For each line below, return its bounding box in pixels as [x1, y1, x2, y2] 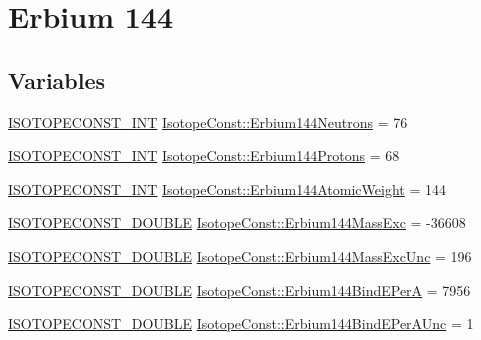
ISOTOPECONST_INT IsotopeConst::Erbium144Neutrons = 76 [8, 111, 408, 132]
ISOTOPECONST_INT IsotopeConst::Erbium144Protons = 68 [8, 145, 400, 166]
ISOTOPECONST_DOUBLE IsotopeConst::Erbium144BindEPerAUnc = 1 [8, 313, 474, 334]
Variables [8, 64, 106, 95]
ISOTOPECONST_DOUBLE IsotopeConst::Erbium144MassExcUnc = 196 [8, 245, 472, 266]
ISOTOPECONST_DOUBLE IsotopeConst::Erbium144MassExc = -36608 [8, 212, 466, 233]
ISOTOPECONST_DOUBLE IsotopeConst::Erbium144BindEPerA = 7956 [8, 279, 471, 300]
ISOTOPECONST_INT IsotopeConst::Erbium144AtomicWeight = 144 [8, 178, 446, 199]
